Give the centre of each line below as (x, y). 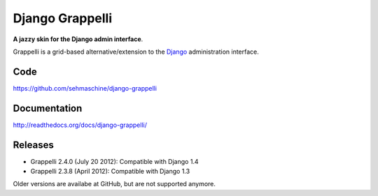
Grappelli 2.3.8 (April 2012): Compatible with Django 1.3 (110, 172)
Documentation (48, 108)
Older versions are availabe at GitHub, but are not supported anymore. (114, 184)
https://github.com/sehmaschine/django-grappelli (85, 88)
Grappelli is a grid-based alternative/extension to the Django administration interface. (136, 52)
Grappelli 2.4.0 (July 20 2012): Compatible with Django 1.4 (114, 161)
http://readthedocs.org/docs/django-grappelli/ (80, 125)
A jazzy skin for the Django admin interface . (78, 39)
